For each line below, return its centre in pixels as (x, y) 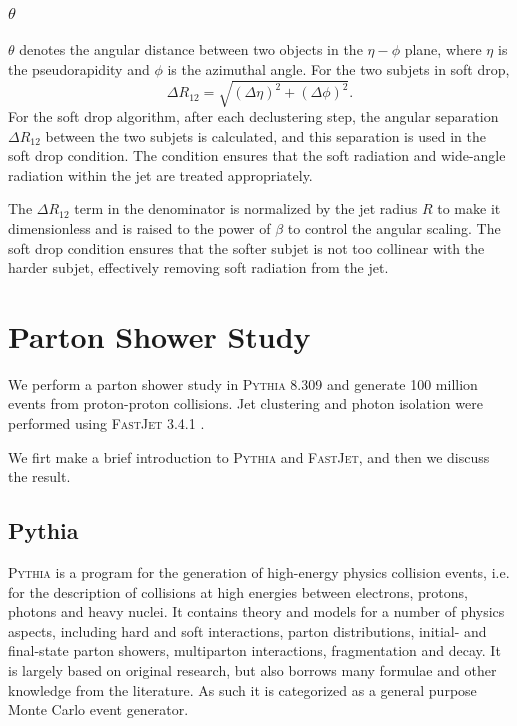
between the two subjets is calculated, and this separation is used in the (265, 135)
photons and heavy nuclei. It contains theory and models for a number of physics (256, 611)
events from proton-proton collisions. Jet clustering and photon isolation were (245, 403)
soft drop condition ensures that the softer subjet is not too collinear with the (246, 247)
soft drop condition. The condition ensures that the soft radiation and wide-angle (257, 155)
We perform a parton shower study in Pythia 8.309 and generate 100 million (243, 383)
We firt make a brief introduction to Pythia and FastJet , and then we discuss (249, 456)
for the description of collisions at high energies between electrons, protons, (238, 591)
